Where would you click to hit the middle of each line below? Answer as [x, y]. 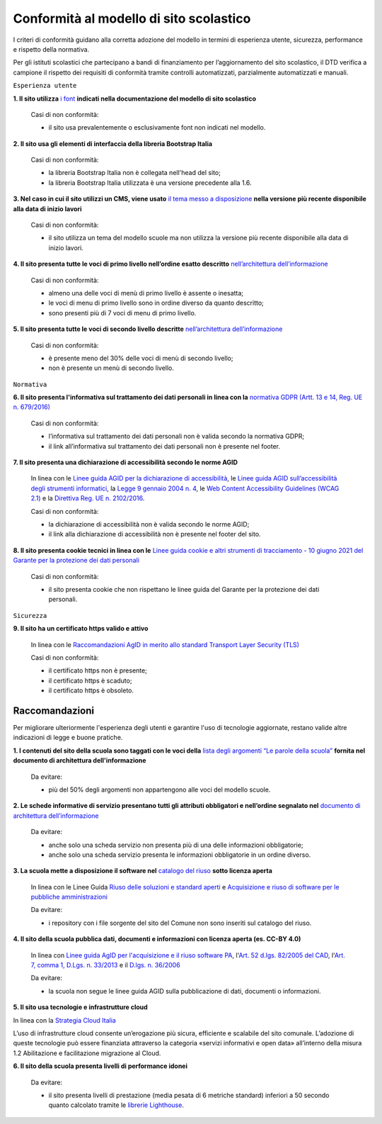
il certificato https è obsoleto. [91, 690]
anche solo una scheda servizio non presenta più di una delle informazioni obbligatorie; [176, 845]
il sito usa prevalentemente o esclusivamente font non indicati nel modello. [157, 128]
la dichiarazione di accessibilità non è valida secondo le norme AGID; [149, 524]
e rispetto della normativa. [51, 49]
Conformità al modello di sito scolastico [132, 18]
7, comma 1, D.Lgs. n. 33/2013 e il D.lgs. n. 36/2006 [105, 965]
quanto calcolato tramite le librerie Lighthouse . [116, 1105]
